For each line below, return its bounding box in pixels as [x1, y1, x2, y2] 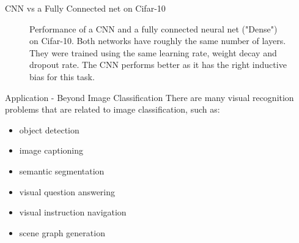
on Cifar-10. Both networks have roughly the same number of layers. [29, 34, 286, 47]
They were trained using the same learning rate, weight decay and [29, 46, 277, 59]
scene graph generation [19, 226, 105, 239]
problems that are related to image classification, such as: [5, 103, 220, 116]
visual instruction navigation [19, 206, 127, 219]
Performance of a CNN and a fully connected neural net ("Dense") [29, 22, 278, 35]
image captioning [19, 144, 84, 157]
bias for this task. [29, 70, 95, 83]
